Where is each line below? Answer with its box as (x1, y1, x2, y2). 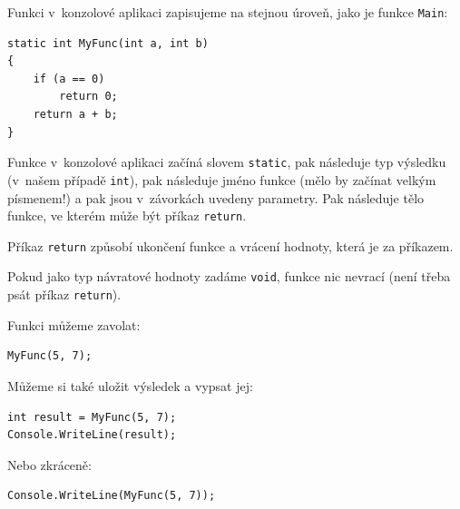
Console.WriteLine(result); (7, 428, 177, 442)
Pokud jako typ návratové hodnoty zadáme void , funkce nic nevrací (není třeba (7, 267, 451, 286)
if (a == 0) (33, 72, 105, 85)
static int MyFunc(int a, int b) (7, 36, 209, 50)
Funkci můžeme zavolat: (7, 315, 141, 334)
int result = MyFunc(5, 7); (7, 410, 177, 424)
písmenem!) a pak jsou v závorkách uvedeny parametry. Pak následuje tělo (7, 188, 425, 207)
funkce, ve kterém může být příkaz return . (7, 206, 247, 225)
